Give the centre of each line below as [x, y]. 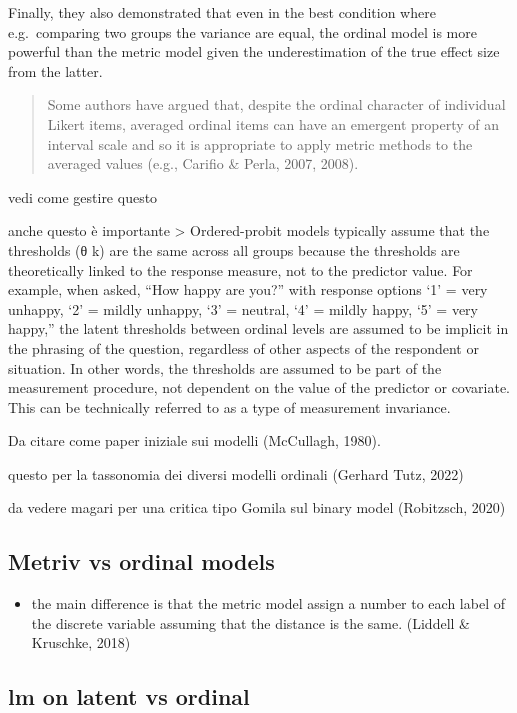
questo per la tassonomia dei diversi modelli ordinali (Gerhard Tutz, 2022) [236, 473]
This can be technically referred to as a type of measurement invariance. [229, 406]
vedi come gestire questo [83, 196]
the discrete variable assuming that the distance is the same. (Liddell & [250, 622]
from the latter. [55, 70]
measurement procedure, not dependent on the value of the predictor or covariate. [259, 387]
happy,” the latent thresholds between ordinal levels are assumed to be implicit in [258, 328]
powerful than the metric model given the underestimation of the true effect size [254, 51]
